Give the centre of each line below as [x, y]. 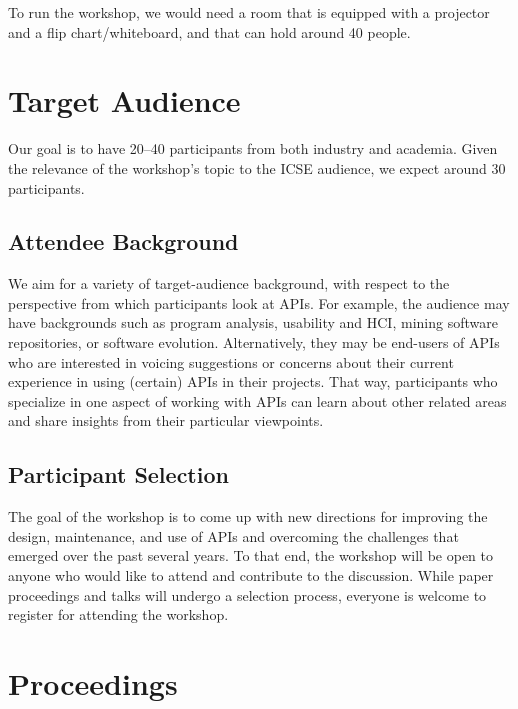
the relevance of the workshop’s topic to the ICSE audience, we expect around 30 [257, 167]
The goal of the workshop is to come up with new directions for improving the [248, 516]
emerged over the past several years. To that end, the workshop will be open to [251, 555]
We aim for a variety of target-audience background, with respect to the [229, 283]
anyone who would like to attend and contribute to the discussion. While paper [251, 575]
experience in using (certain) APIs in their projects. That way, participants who [253, 381]
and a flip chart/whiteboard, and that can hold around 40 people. [209, 31]
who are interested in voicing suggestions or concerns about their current [231, 361]
